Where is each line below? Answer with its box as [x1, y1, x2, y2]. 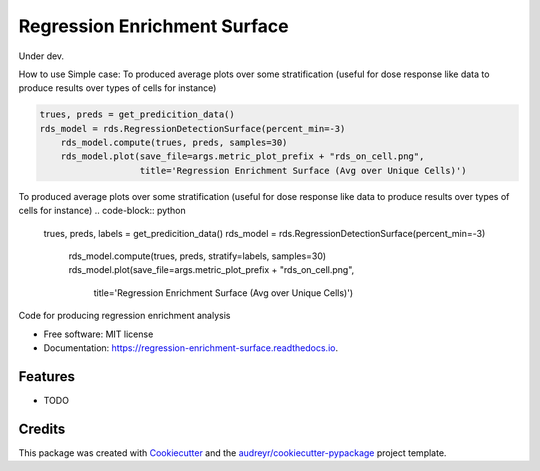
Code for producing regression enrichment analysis [18, 310, 231, 322]
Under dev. [18, 50, 65, 62]
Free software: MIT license [43, 328, 154, 340]
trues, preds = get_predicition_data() [39, 109, 235, 120]
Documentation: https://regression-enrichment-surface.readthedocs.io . [43, 341, 339, 354]
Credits [18, 420, 66, 437]
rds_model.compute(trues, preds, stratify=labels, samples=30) [68, 250, 327, 262]
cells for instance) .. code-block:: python [18, 205, 187, 217]
